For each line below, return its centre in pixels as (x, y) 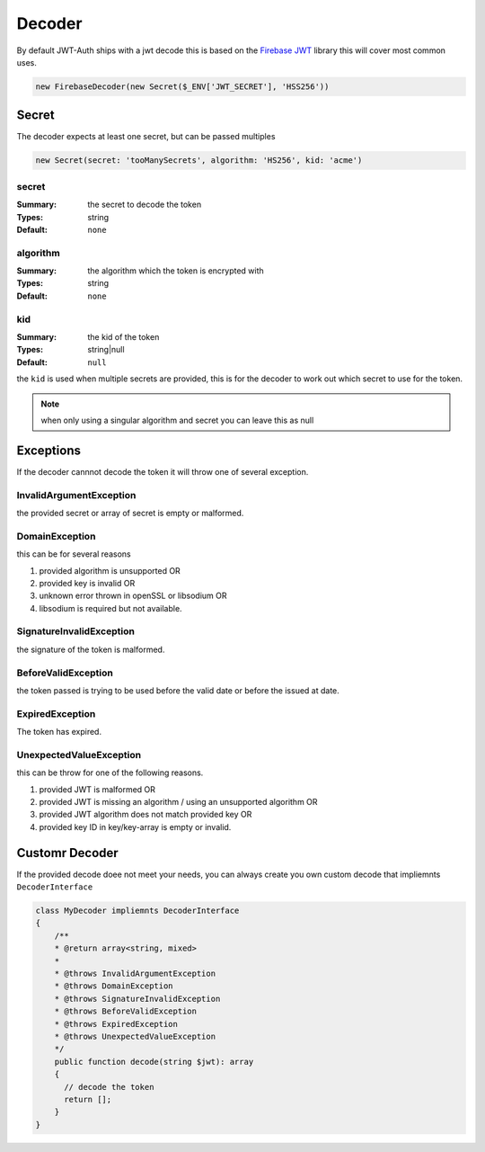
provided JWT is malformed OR (97, 789)
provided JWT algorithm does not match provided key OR (145, 815)
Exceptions (48, 450)
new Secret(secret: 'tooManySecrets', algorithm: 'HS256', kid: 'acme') (199, 161)
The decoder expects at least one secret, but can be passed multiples (146, 137)
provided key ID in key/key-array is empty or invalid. (135, 826)
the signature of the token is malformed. (91, 649)
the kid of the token (123, 336)
